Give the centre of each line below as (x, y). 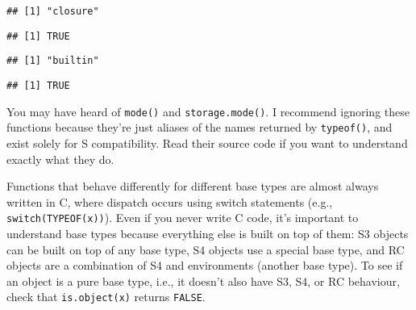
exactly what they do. (60, 159)
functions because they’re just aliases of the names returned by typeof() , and (200, 127)
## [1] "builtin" (53, 61)
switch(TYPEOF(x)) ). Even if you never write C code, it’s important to (183, 218)
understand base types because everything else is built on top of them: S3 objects (208, 233)
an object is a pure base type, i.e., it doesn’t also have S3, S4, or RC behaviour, (203, 281)
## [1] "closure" (53, 11)
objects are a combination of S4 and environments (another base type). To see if (205, 265)
